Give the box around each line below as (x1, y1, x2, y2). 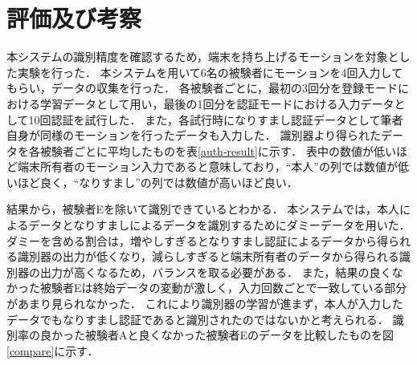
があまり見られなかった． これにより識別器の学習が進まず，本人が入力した (6, 295, 403, 312)
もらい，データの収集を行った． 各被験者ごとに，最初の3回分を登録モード (6, 79, 398, 96)
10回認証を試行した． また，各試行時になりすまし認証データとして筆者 (28, 111, 403, 128)
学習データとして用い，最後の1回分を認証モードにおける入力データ (39, 95, 395, 112)
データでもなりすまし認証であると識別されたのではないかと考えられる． (6, 310, 389, 327)
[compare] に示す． (6, 342, 99, 359)
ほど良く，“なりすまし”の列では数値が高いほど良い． (17, 173, 298, 190)
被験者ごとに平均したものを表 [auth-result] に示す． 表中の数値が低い (39, 142, 396, 159)
